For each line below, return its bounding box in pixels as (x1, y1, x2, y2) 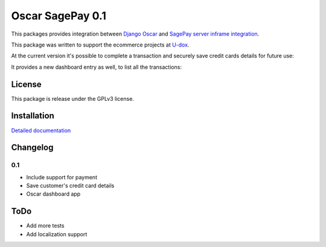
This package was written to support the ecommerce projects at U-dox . (11, 41, 190, 48)
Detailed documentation (11, 127, 71, 134)
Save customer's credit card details (26, 182, 115, 190)
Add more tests (26, 222, 65, 229)
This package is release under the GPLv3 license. (11, 95, 134, 102)
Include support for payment (26, 173, 98, 181)
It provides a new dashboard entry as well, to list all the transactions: (11, 63, 182, 71)
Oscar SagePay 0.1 (11, 9, 107, 22)
